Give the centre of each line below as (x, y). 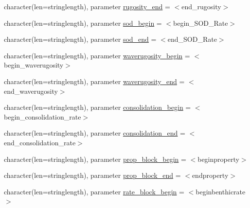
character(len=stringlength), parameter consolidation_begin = (98, 107)
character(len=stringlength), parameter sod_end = (80, 39)
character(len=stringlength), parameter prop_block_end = (92, 175)
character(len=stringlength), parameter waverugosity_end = (94, 81)
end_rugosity (201, 6)
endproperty (210, 175)
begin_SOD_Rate (201, 23)
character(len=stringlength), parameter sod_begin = (83, 23)
